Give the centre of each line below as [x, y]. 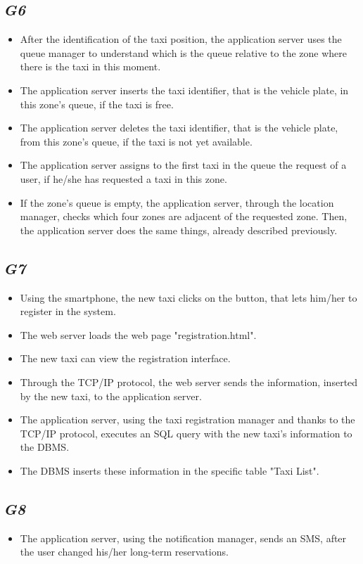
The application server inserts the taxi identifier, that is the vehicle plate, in [184, 90]
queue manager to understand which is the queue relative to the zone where [184, 52]
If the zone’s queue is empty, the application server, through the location [177, 202]
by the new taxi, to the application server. [111, 396]
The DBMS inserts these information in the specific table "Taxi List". [170, 470]
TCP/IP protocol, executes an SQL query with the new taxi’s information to [186, 433]
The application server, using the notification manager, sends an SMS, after [183, 538]
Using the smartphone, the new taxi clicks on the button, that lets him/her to [189, 297]
